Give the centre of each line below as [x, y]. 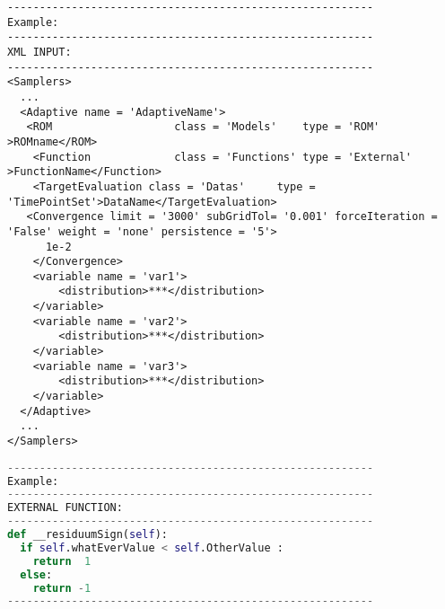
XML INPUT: [39, 52]
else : [36, 574]
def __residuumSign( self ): [87, 535]
